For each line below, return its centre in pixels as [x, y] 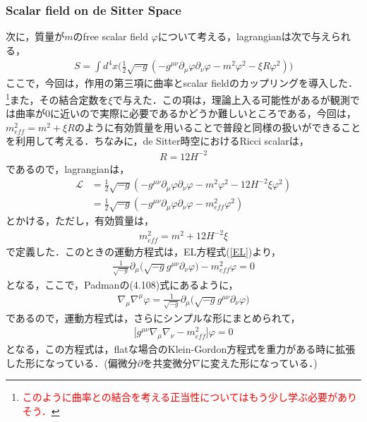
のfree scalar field [110, 36]
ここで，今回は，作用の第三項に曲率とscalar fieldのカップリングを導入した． [182, 83]
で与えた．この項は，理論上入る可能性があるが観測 [231, 99]
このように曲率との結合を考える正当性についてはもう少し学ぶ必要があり [190, 397]
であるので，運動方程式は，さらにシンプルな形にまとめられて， [153, 317]
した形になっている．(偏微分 [72, 362]
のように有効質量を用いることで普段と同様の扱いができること [218, 127]
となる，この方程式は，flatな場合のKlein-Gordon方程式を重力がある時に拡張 [181, 349]
